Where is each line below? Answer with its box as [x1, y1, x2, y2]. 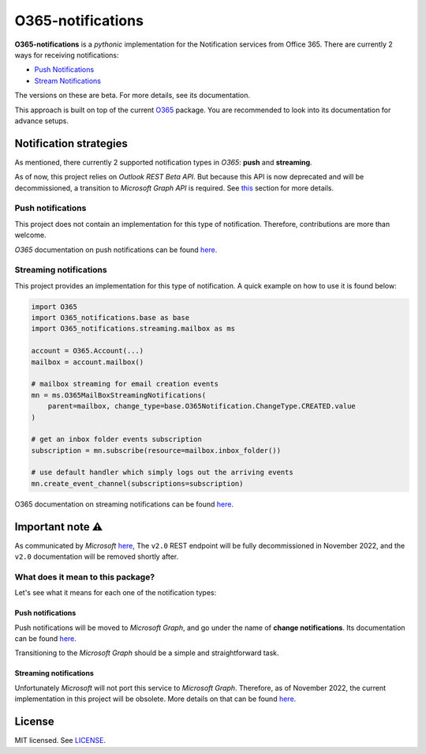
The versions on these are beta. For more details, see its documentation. [14, 91, 250, 100]
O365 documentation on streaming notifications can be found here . [14, 499, 234, 509]
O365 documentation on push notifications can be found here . [14, 245, 218, 254]
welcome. [14, 230, 47, 240]
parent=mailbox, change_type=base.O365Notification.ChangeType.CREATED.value [47, 402, 357, 411]
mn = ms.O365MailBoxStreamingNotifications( [31, 390, 207, 399]
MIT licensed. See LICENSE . [14, 736, 106, 745]
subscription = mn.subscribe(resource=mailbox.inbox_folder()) [31, 446, 282, 454]
